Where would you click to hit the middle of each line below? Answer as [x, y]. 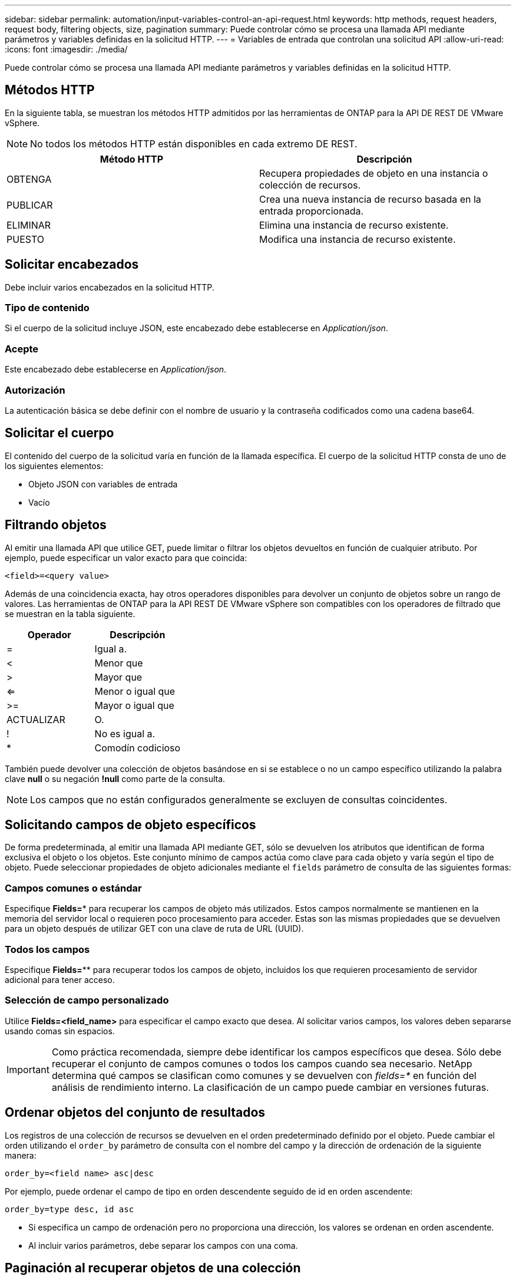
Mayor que [118, 677]
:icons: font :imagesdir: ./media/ [66, 49]
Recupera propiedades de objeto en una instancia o [374, 173]
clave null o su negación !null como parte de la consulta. [115, 778]
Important [28, 1069]
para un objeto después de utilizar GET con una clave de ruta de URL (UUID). [154, 929]
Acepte [22, 349]
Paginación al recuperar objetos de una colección [153, 1268]
